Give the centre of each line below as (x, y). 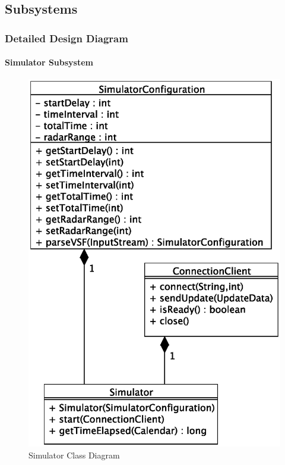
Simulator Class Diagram (74, 455)
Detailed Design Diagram (66, 38)
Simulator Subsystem (49, 62)
